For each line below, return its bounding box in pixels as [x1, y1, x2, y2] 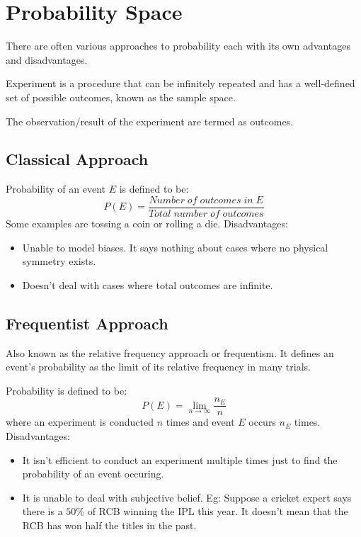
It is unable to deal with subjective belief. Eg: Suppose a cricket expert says [22, 490, 352, 504]
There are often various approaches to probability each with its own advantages [6, 38, 350, 53]
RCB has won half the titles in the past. [22, 517, 197, 532]
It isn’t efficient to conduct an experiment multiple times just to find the [22, 452, 338, 467]
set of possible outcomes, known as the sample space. [6, 89, 236, 104]
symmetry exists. [22, 254, 96, 268]
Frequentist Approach [6, 312, 168, 334]
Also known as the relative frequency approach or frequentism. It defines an [6, 345, 334, 360]
